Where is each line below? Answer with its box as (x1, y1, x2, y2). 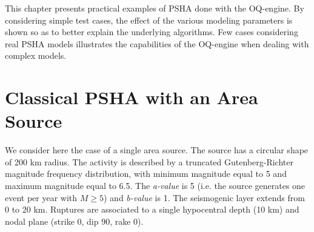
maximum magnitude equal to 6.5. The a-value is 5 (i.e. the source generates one (5, 179, 306, 192)
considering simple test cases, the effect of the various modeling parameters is (5, 13, 293, 26)
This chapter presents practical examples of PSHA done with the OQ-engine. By (5, 2, 304, 14)
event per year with (5, 191, 78, 204)
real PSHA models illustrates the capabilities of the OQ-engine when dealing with (5, 37, 309, 50)
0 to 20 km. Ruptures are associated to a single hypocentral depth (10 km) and (5, 203, 299, 216)
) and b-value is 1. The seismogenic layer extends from (103, 191, 305, 204)
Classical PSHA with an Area (5, 85, 258, 110)
